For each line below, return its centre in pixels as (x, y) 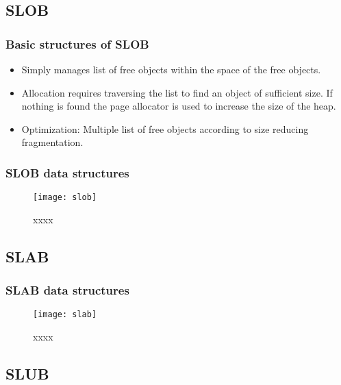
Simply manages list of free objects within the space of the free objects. (171, 69)
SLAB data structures (67, 290)
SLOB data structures (67, 172)
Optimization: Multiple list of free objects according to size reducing (165, 128)
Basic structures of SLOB (77, 44)
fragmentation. (52, 142)
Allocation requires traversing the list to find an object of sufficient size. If (177, 92)
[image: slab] (65, 315)
